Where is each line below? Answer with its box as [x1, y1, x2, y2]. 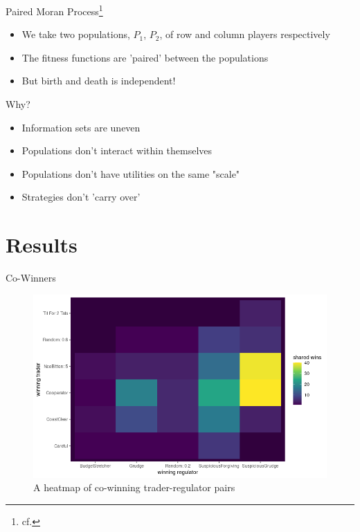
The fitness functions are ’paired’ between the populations [21, 50, 269, 64]
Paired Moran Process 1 [6, 2, 103, 18]
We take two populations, [21, 27, 130, 42]
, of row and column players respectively [159, 27, 330, 42]
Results [6, 230, 78, 259]
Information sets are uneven [21, 120, 141, 134]
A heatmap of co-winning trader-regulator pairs [33, 480, 235, 495]
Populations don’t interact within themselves [21, 143, 213, 158]
